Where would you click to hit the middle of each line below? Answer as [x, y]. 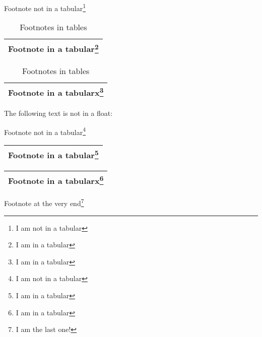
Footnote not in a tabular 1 [45, 7]
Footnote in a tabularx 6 [56, 180]
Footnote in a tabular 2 [53, 48]
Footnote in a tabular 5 [53, 154]
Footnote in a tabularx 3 [56, 91]
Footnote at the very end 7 [44, 203]
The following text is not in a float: [58, 113]
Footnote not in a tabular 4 [45, 131]
